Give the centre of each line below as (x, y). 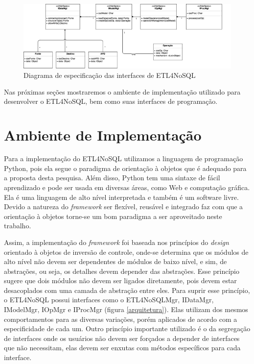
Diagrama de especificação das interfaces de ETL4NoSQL (110, 75)
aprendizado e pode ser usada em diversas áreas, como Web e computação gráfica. (127, 187)
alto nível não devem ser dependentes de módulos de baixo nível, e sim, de (115, 261)
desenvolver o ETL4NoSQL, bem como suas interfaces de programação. (111, 101)
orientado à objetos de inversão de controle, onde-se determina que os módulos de (126, 252)
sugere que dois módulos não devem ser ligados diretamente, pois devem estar (120, 280)
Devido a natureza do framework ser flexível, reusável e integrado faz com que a (124, 206)
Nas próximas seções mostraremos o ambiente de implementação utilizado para (122, 91)
